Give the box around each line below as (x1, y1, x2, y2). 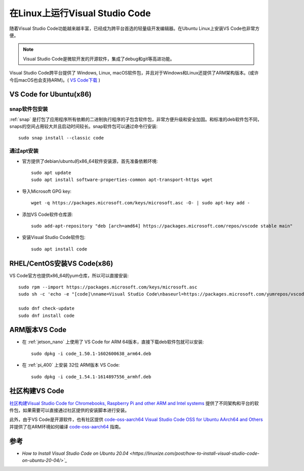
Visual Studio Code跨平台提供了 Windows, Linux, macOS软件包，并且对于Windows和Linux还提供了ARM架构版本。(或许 (9, 70, 259, 76)
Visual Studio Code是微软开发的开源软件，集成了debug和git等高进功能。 (23, 56, 175, 62)
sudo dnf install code (18, 312, 75, 318)
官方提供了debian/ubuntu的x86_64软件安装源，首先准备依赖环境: (22, 158, 158, 164)
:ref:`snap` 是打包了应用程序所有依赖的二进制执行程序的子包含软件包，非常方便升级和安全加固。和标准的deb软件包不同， (9, 116, 262, 122)
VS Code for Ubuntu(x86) (9, 90, 92, 99)
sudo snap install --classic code (18, 135, 104, 141)
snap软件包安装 (9, 105, 48, 113)
